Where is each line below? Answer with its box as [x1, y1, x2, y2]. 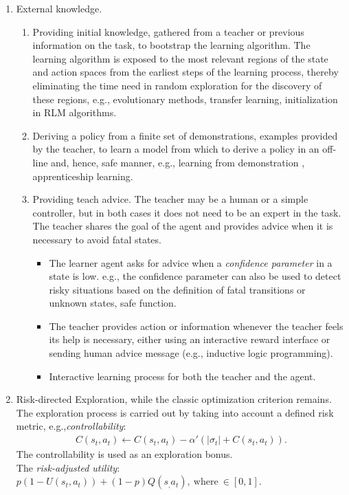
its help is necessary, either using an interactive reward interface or [49, 332, 330, 346]
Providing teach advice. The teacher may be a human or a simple [32, 192, 308, 206]
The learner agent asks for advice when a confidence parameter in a [49, 255, 333, 269]
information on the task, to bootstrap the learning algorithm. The [32, 38, 311, 52]
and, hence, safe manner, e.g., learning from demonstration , [51, 155, 305, 169]
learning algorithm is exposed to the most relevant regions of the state [32, 51, 328, 65]
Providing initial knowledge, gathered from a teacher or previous [32, 24, 304, 38]
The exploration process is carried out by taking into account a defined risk [16, 405, 334, 419]
